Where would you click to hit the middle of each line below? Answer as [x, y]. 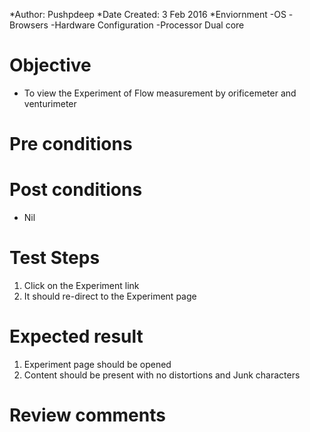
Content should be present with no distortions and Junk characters [162, 375]
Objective [50, 65]
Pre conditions [71, 144]
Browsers [29, 25]
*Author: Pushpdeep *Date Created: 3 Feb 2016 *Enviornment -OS [148, 14]
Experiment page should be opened [97, 364]
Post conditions [76, 190]
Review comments [87, 415]
